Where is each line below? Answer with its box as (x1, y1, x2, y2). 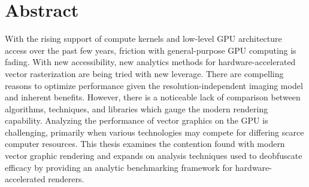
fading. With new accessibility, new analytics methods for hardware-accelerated (5, 56, 296, 68)
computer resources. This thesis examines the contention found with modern (5, 137, 285, 150)
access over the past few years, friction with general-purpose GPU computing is (5, 44, 296, 56)
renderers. (48, 173, 84, 185)
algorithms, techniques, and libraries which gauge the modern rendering (5, 102, 268, 115)
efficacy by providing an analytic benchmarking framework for (5, 161, 233, 173)
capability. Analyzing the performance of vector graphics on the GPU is (5, 114, 268, 127)
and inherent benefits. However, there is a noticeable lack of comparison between (5, 91, 301, 103)
